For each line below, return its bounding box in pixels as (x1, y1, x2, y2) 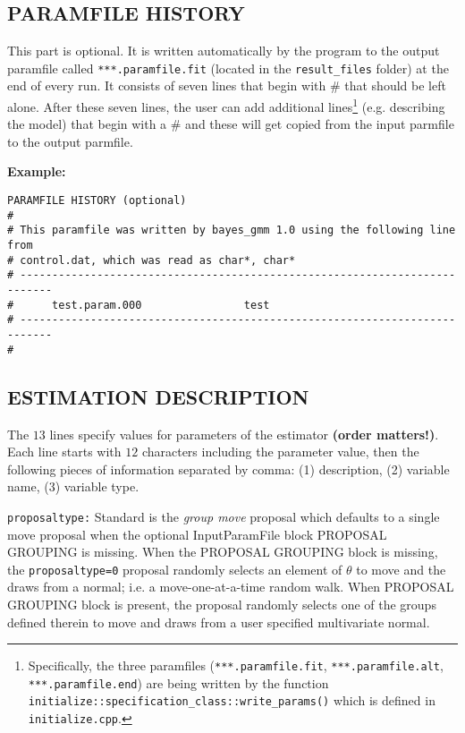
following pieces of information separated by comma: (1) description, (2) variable (7, 459, 450, 478)
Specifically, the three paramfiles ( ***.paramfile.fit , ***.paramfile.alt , (28, 656, 444, 675)
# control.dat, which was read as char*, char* (7, 253, 296, 267)
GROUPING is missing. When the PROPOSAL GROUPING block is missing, (7, 542, 438, 561)
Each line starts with (7, 442, 122, 461)
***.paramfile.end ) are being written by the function (28, 673, 329, 692)
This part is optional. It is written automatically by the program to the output (7, 41, 440, 60)
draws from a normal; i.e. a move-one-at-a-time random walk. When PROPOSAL (7, 577, 454, 596)
